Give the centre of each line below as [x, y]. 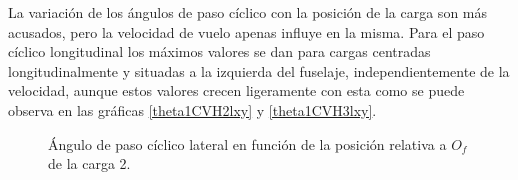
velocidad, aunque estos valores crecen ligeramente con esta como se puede [236, 90]
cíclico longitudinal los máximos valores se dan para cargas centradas [219, 51]
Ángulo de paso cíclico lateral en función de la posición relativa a [247, 143]
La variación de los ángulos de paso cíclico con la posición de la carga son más [248, 12]
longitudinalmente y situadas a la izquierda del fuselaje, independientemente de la [259, 70]
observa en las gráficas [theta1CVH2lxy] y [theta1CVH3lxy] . [192, 109]
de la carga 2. [89, 163]
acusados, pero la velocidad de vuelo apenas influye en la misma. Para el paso [246, 31]
